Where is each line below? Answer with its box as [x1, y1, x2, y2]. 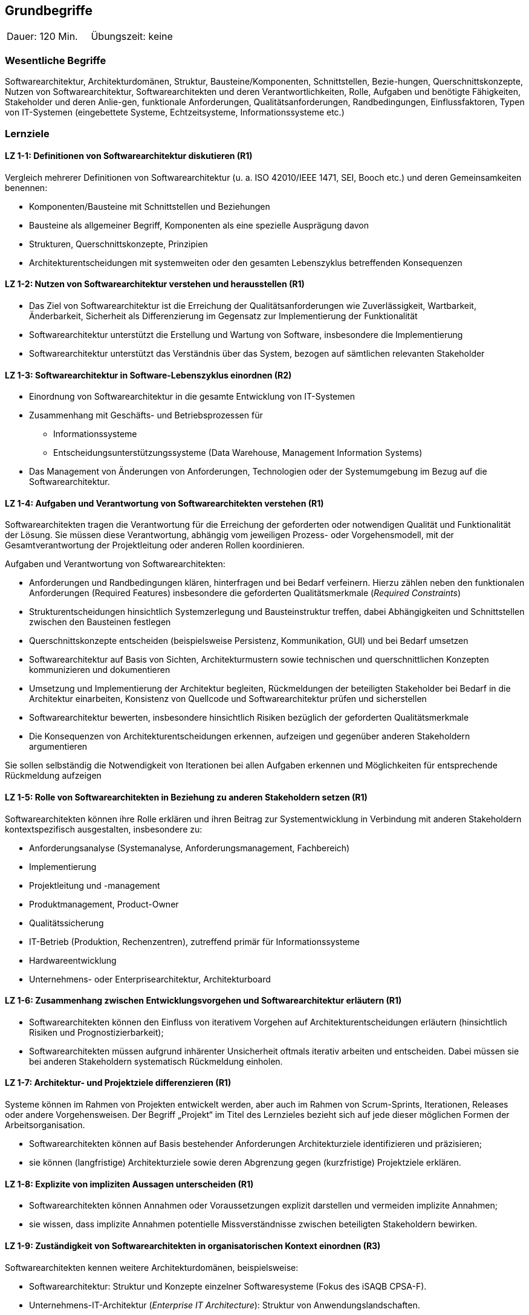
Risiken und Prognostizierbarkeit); [29, 1027, 164, 1037]
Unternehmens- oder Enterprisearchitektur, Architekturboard [29, 973, 271, 984]
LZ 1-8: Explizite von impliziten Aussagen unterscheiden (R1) [5, 1178, 254, 1189]
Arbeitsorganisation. [5, 1120, 85, 1131]
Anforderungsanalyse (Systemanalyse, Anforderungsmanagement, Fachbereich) [29, 842, 350, 853]
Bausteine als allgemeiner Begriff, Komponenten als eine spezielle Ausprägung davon [29, 219, 369, 230]
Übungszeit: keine [91, 30, 173, 43]
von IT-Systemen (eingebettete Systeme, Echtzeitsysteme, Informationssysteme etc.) [5, 107, 345, 118]
